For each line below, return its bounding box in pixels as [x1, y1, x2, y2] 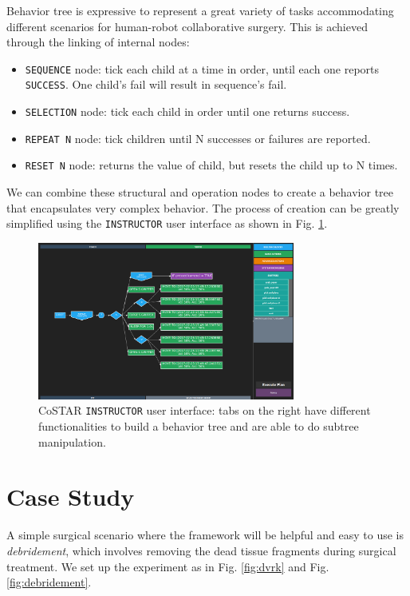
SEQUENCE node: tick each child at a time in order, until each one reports [25, 60, 380, 77]
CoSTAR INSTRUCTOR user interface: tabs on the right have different [38, 402, 371, 419]
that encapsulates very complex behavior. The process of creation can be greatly [6, 199, 400, 216]
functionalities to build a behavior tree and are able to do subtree [38, 418, 359, 435]
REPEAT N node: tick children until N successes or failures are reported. [25, 129, 371, 146]
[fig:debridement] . [6, 574, 92, 590]
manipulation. [38, 433, 106, 450]
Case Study [6, 480, 135, 513]
